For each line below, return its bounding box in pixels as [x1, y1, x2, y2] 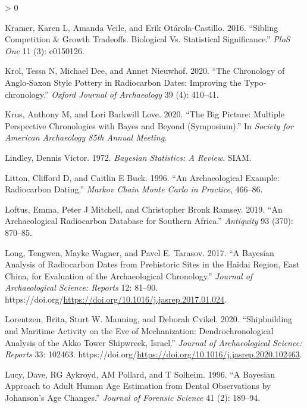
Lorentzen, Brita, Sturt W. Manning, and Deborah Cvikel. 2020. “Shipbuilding [5, 313, 293, 325]
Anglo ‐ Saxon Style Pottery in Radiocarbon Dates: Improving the [5, 76, 242, 88]
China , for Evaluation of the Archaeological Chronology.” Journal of [5, 269, 253, 282]
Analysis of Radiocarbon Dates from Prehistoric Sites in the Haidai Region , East [5, 258, 300, 270]
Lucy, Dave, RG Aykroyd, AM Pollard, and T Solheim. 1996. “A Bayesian [5, 367, 275, 380]
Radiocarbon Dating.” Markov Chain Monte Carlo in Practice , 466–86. [5, 183, 263, 195]
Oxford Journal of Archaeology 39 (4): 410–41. [51, 88, 219, 100]
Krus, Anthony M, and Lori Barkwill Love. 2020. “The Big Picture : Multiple [5, 108, 284, 120]
